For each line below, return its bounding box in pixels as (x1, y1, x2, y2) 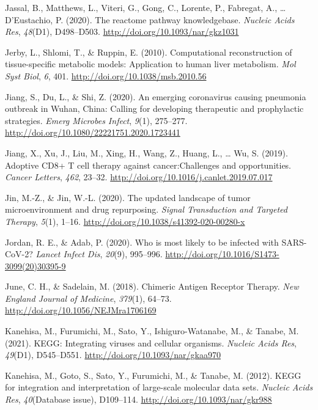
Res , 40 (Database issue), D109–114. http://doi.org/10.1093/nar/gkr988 (5, 393, 272, 406)
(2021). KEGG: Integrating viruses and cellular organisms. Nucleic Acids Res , (5, 336, 297, 349)
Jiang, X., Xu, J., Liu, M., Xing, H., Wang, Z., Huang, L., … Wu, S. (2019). (5, 146, 288, 159)
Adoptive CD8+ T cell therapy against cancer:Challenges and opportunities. (5, 158, 292, 171)
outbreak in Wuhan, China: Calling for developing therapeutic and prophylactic (5, 102, 304, 115)
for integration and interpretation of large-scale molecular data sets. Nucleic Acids (5, 381, 313, 394)
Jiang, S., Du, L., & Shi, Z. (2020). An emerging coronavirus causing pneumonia (5, 90, 306, 103)
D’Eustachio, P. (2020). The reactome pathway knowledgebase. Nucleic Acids (5, 13, 295, 26)
